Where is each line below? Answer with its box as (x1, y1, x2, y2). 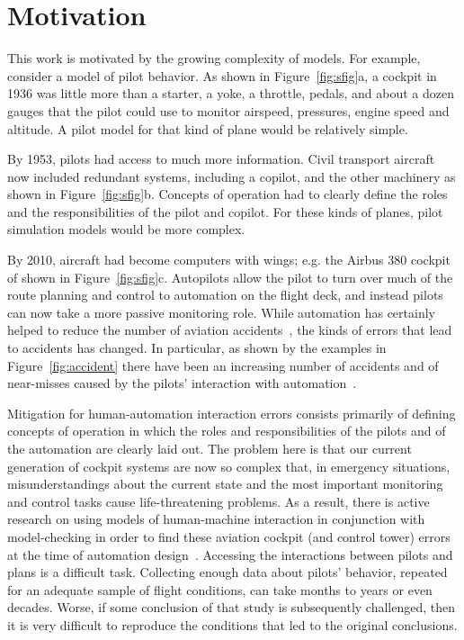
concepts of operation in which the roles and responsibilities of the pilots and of (7, 421, 446, 440)
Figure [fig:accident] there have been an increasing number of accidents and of (7, 356, 439, 374)
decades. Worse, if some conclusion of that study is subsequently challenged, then (7, 598, 456, 617)
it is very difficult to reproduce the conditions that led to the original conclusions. (7, 615, 458, 634)
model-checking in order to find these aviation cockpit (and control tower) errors (7, 527, 451, 545)
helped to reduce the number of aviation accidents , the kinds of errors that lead (7, 320, 452, 339)
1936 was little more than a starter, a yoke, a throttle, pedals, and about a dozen (7, 84, 454, 103)
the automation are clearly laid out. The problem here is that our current (7, 439, 412, 457)
